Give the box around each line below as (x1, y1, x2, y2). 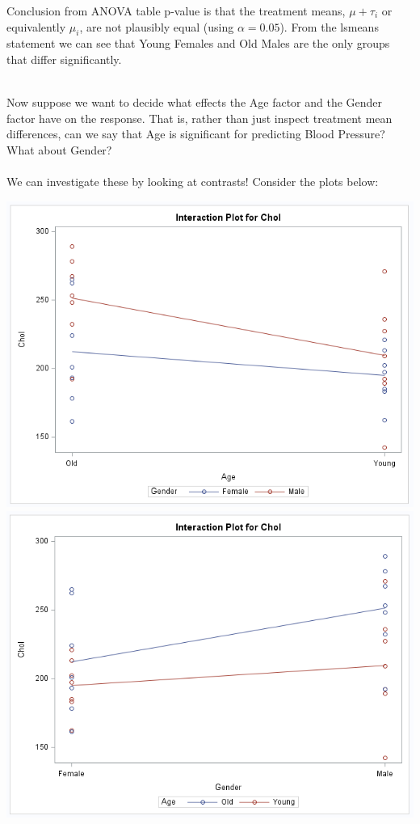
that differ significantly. (6, 50, 122, 67)
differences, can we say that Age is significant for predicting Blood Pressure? (6, 125, 385, 142)
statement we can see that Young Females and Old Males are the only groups (6, 35, 390, 52)
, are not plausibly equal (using (79, 18, 234, 35)
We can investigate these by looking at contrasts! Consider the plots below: (6, 173, 379, 190)
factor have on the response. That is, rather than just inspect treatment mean (6, 109, 393, 126)
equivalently (6, 18, 66, 35)
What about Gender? (6, 141, 112, 158)
